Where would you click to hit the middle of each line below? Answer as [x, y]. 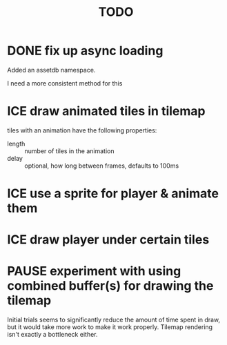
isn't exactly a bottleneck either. [52, 335]
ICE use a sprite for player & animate [113, 194]
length [16, 144]
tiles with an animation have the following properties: [82, 130]
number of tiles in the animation [69, 151]
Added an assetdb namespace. [51, 70]
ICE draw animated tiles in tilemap [106, 111]
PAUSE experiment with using [94, 272]
